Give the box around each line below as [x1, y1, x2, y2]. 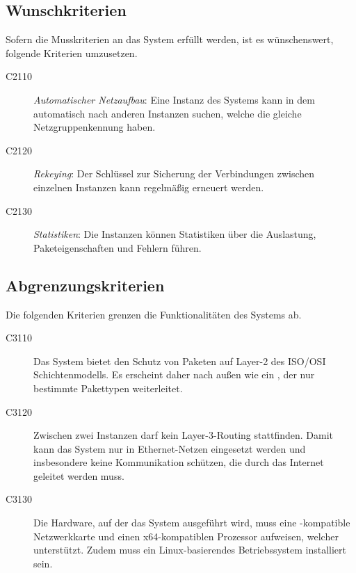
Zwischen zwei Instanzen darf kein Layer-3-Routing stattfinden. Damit [33, 428, 333, 442]
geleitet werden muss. [33, 468, 124, 483]
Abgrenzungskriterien [6, 274, 165, 296]
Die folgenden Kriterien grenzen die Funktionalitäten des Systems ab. [6, 307, 302, 321]
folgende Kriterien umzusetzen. [6, 45, 138, 60]
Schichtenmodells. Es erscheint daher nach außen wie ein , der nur [33, 367, 315, 382]
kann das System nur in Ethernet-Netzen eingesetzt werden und [33, 441, 306, 455]
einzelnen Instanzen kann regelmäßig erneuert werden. [33, 179, 264, 194]
